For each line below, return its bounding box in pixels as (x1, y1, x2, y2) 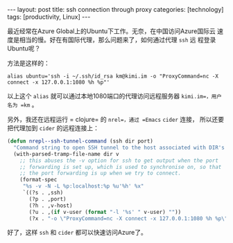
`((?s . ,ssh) (22, 189, 64, 196)
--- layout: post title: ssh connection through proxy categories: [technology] (7, 6, 224, 13)
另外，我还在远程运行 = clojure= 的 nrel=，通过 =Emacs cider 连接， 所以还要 (7, 116, 225, 123)
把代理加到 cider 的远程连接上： (7, 124, 99, 132)
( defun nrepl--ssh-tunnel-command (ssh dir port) (7, 138, 154, 145)
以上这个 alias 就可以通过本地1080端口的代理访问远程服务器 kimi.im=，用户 (7, 92, 222, 100)
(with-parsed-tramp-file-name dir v (13, 150, 119, 157)
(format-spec (19, 177, 58, 183)
